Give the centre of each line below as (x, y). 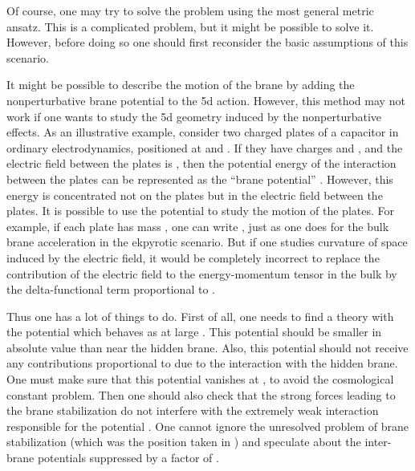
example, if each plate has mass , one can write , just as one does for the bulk (198, 226)
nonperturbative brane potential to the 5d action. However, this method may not (206, 100)
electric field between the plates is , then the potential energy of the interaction (201, 163)
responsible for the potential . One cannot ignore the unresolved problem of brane (208, 426)
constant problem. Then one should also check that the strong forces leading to (201, 394)
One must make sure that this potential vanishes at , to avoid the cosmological (200, 379)
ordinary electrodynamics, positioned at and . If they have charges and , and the (205, 147)
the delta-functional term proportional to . (111, 289)
